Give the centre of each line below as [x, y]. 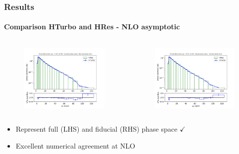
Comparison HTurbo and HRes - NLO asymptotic [92, 27]
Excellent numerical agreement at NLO [75, 145]
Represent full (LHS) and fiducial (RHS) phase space [97, 129]
